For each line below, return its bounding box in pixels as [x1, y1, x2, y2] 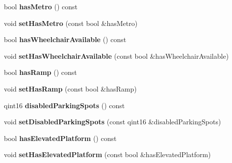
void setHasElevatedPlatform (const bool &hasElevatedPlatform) [4, 149, 211, 160]
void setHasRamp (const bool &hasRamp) [4, 83, 137, 93]
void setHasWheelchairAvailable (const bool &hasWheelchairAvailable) [4, 50, 229, 61]
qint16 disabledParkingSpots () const [4, 100, 125, 110]
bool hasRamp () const [4, 67, 77, 77]
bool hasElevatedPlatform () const [4, 133, 117, 143]
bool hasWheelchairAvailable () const [4, 34, 127, 45]
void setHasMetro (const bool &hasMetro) [4, 18, 138, 28]
